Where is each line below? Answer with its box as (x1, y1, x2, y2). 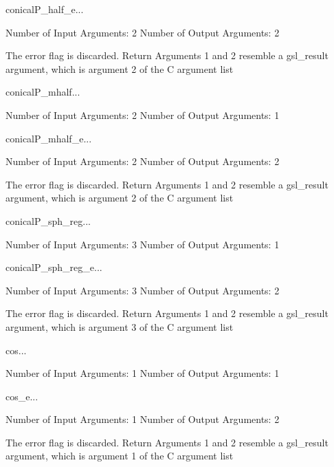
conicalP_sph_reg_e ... (5, 260, 102, 274)
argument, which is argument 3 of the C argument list (5, 319, 234, 334)
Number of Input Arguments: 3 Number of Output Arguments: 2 (5, 283, 280, 297)
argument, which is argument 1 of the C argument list (5, 448, 234, 463)
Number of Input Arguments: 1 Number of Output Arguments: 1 (5, 366, 280, 380)
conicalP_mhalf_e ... (5, 131, 92, 145)
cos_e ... (5, 389, 38, 403)
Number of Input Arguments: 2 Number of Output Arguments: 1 (5, 107, 280, 122)
